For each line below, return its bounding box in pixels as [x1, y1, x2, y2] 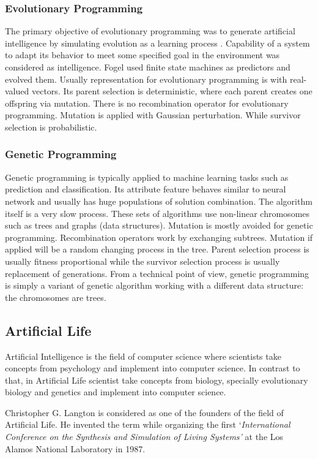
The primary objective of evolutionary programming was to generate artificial [5, 25, 295, 37]
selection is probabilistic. [5, 120, 97, 133]
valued [5, 85, 29, 97]
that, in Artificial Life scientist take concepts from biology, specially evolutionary [5, 373, 308, 386]
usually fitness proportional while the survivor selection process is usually [5, 254, 280, 267]
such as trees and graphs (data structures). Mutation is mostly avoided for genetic [5, 219, 313, 232]
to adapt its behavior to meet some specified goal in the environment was [5, 48, 280, 61]
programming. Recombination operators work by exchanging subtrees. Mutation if [5, 230, 313, 243]
